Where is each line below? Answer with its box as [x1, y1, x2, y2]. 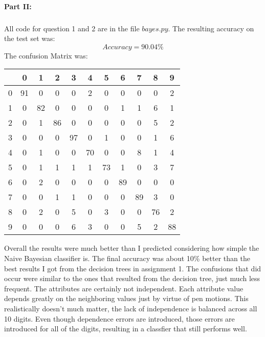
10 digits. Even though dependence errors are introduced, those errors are [4, 313, 235, 324]
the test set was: [4, 33, 55, 44]
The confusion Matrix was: [4, 50, 88, 61]
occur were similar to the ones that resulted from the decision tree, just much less [4, 273, 260, 284]
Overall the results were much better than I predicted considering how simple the [4, 243, 259, 253]
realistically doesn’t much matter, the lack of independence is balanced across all [4, 303, 257, 313]
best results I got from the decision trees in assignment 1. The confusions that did [4, 263, 261, 273]
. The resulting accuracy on [168, 23, 254, 33]
